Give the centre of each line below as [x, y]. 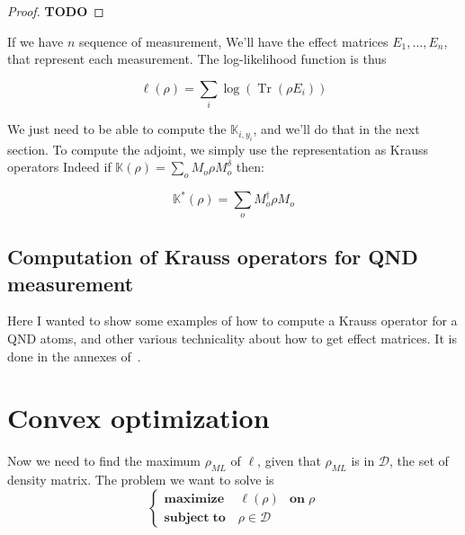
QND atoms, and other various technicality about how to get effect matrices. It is [232, 338]
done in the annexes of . [74, 356]
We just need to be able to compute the [117, 129]
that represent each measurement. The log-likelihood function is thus [197, 59]
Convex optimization [139, 418]
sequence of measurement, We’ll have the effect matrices [233, 41]
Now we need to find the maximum [104, 461]
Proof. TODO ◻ [56, 11]
